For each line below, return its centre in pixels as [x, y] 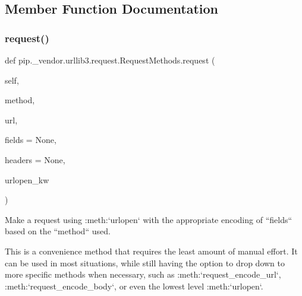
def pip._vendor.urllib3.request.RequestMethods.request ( [110, 60]
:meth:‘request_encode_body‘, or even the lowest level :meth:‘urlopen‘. [134, 286]
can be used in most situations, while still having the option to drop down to [145, 262]
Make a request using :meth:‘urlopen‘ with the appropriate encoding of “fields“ [149, 219]
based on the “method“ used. [58, 231]
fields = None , [31, 140]
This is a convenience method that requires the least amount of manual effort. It [151, 251]
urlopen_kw [27, 179]
